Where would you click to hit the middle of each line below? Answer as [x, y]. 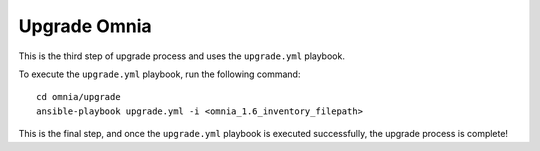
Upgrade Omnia [85, 26]
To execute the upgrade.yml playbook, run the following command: [159, 74]
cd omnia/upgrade [78, 97]
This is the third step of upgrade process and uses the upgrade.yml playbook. [181, 56]
